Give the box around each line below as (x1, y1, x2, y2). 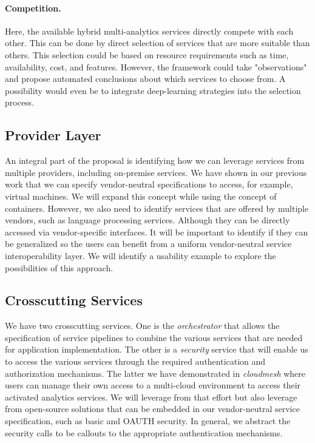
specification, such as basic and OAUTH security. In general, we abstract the (5, 414, 291, 427)
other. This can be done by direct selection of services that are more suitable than (5, 36, 310, 49)
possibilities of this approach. (5, 261, 113, 274)
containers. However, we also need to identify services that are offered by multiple (5, 201, 309, 214)
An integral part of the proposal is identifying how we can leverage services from (5, 154, 305, 167)
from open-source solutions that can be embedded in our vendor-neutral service (5, 402, 300, 415)
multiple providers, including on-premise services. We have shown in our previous (5, 166, 307, 178)
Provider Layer (5, 126, 101, 144)
